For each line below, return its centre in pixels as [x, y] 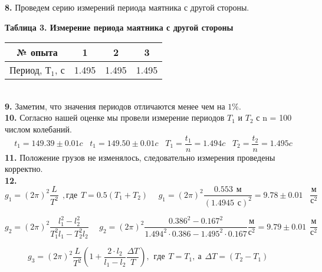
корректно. [24, 169]
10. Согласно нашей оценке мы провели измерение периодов [115, 117]
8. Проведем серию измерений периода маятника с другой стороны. [127, 7]
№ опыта [37, 52]
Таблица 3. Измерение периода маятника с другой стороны [119, 27]
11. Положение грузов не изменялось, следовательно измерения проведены [140, 157]
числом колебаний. [38, 129]
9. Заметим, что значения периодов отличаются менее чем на [115, 106]
